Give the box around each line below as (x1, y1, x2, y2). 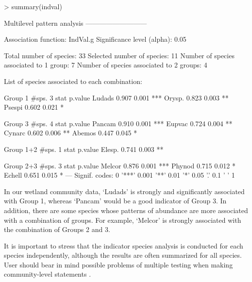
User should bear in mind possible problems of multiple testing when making (4, 259, 233, 269)
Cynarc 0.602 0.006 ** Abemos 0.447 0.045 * (4, 128, 137, 138)
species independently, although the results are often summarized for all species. (4, 250, 242, 260)
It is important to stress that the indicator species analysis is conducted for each (4, 240, 243, 250)
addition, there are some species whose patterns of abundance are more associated (4, 205, 248, 215)
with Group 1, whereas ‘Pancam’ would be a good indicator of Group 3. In (4, 196, 227, 206)
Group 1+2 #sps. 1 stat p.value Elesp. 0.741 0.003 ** (4, 144, 164, 154)
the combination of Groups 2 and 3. (4, 224, 110, 234)
